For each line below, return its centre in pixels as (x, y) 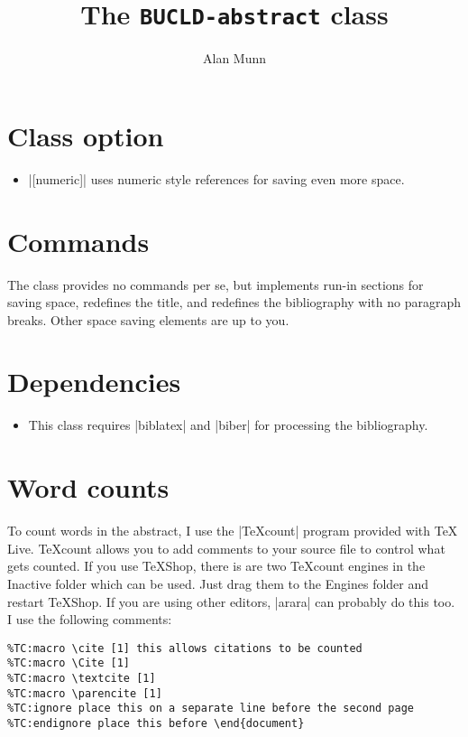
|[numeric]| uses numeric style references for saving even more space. (216, 178)
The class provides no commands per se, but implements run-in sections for (216, 284)
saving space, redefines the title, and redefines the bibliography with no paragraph (234, 302)
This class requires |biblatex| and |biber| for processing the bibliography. (228, 425)
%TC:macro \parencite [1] (85, 693)
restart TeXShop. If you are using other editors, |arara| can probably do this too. (231, 601)
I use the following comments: (90, 619)
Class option (86, 135)
